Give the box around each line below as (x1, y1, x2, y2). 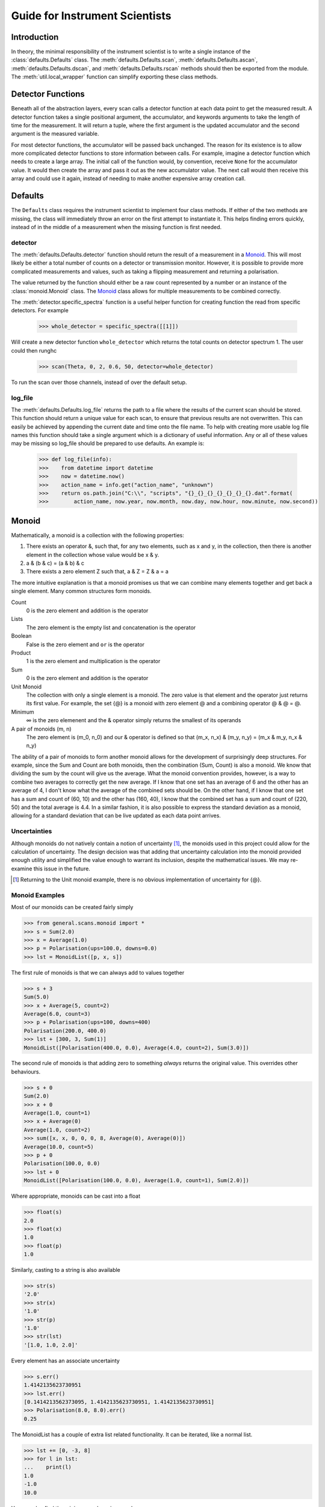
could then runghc (11, 347, 57, 354)
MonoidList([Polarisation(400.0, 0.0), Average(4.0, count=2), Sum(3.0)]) (23, 1044, 250, 1051)
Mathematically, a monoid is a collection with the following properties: (11, 531, 185, 539)
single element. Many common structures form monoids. (11, 588, 152, 595)
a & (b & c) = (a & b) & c (26, 559, 84, 567)
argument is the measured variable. (11, 130, 99, 137)
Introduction (11, 32, 59, 42)
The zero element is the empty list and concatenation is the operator (26, 624, 196, 631)
